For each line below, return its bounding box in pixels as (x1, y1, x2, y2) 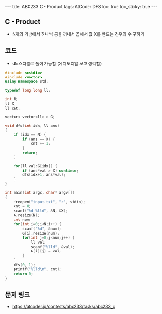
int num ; (14, 217, 31, 222)
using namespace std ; (5, 79, 49, 84)
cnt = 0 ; (14, 204, 31, 209)
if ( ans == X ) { (22, 137, 55, 141)
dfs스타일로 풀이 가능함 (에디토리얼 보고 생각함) (12, 61, 102, 66)
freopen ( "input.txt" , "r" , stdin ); (14, 199, 86, 204)
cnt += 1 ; (30, 141, 51, 146)
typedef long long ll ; (5, 88, 51, 93)
